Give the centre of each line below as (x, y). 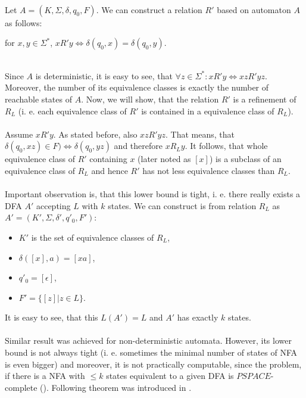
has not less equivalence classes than (209, 170)
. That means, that (200, 134)
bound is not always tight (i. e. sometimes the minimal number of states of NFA (151, 352)
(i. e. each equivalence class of (72, 111)
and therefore (138, 146)
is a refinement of (265, 99)
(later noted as (164, 159)
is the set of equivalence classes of (93, 237)
